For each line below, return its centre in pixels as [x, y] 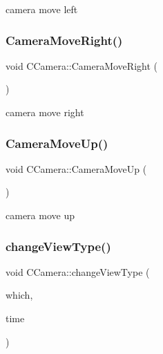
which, [19, 295]
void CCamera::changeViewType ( [78, 271]
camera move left [42, 9]
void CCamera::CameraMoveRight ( [81, 65]
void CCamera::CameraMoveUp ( [76, 168]
